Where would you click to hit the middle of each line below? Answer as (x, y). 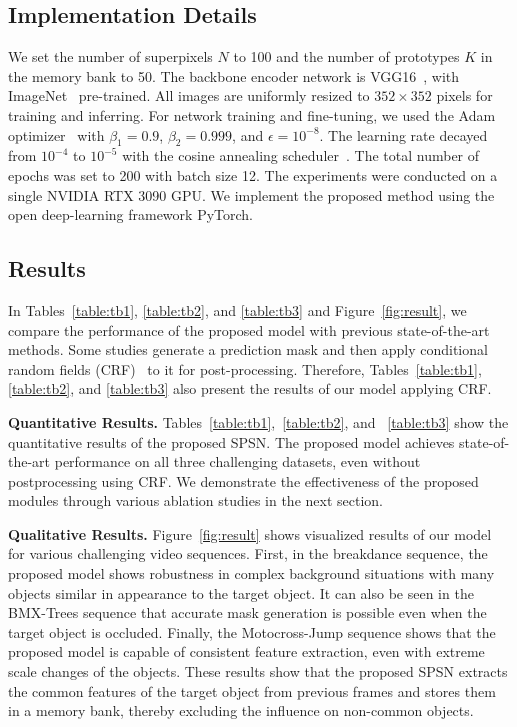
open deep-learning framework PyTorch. (130, 214)
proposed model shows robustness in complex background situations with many (251, 573)
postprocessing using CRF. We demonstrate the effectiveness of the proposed (243, 480)
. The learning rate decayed (403, 134)
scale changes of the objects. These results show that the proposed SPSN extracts (258, 671)
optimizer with (56, 134)
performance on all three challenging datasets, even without (237, 461)
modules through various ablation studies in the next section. (195, 500)
